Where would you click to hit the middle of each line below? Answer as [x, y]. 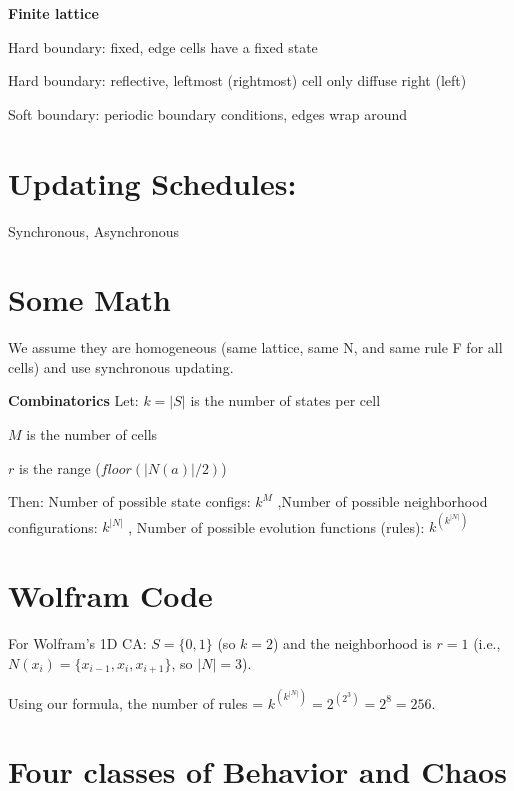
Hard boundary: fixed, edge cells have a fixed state [163, 46]
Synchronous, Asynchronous [94, 230]
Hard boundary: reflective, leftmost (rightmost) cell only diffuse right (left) [237, 80]
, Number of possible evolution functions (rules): [276, 526]
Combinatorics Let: [73, 400]
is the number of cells [92, 434]
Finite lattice [53, 13]
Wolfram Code [110, 595]
